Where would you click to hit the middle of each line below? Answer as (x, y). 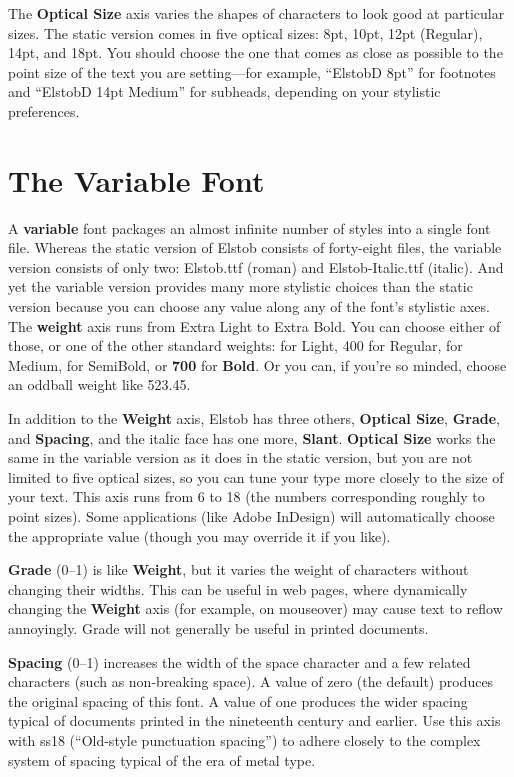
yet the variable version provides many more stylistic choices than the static (240, 286)
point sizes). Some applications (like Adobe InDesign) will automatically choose (251, 516)
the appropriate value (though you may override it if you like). (199, 535)
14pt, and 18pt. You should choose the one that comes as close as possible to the (255, 52)
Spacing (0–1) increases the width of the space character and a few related (239, 661)
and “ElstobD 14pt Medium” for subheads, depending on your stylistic (224, 91)
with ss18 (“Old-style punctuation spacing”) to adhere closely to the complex (244, 739)
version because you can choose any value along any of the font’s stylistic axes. (249, 306)
